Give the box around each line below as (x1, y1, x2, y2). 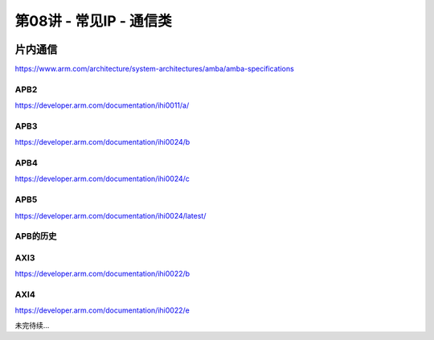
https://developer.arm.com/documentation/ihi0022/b (14, 269, 190, 279)
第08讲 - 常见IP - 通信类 (14, 12, 172, 30)
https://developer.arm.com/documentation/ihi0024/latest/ (14, 211, 207, 220)
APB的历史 (14, 231, 57, 242)
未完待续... (14, 320, 50, 330)
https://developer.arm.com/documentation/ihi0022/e (14, 305, 190, 315)
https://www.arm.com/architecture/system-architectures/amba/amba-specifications (14, 64, 295, 74)
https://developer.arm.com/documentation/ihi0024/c (14, 174, 190, 184)
